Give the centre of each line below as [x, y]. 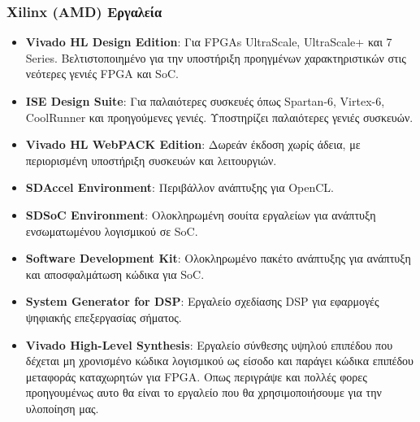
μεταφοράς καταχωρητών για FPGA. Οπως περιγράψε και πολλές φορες [196, 376]
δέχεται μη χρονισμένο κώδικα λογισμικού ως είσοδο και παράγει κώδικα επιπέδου [219, 361]
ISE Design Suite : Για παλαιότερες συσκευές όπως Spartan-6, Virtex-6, [205, 101]
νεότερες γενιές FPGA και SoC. [102, 74]
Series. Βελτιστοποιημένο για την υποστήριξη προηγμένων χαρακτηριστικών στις [216, 57]
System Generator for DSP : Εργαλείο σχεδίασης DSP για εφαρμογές [202, 301]
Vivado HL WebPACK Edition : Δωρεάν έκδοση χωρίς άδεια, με [193, 144]
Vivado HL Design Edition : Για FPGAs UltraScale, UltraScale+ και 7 [209, 42]
